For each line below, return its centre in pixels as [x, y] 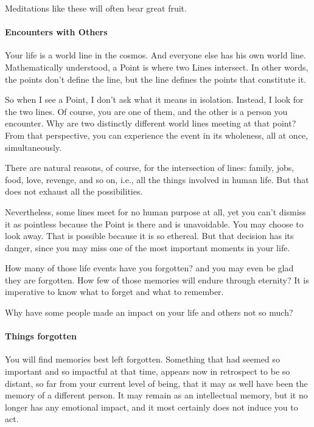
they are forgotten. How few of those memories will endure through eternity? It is [157, 279]
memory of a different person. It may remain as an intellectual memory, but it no [156, 395]
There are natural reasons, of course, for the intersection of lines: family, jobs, [150, 168]
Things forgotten [41, 336]
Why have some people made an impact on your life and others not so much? [149, 312]
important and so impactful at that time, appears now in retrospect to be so [148, 371]
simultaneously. [33, 147]
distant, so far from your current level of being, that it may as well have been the [156, 383]
